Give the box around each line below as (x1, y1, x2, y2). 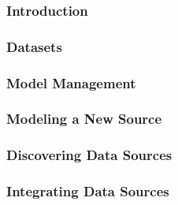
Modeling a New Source (6, 109, 162, 129)
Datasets (6, 36, 62, 56)
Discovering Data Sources (6, 145, 172, 165)
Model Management (6, 73, 136, 92)
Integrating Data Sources (6, 181, 169, 201)
